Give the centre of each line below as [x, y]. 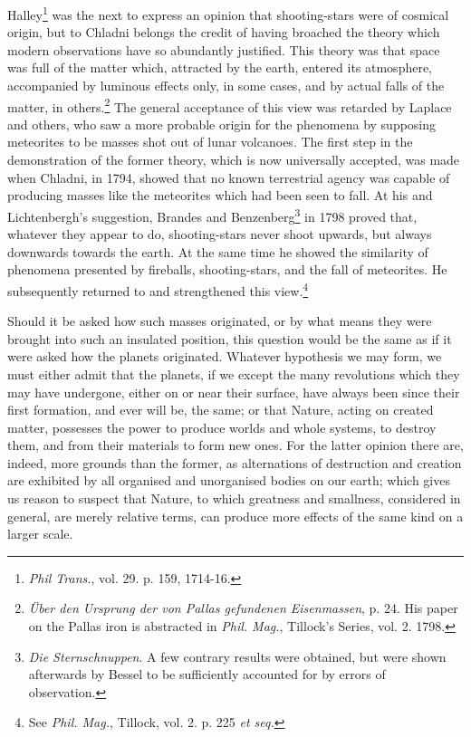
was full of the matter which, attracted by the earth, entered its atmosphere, [220, 67]
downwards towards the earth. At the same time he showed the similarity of [218, 251]
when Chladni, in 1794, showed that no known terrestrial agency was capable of [229, 177]
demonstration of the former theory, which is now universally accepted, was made [234, 160]
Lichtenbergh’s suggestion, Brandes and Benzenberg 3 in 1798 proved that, [212, 215]
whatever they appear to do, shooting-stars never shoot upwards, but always [220, 234]
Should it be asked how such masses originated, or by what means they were [220, 321]
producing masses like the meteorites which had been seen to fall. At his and [220, 195]
